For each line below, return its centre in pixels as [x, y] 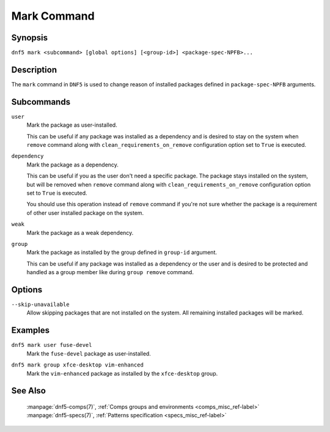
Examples [31, 330]
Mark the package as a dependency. [73, 165]
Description [34, 69]
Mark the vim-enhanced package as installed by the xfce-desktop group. [122, 373]
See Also [28, 391]
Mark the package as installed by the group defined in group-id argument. [122, 252]
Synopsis [30, 38]
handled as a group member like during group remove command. [110, 272]
